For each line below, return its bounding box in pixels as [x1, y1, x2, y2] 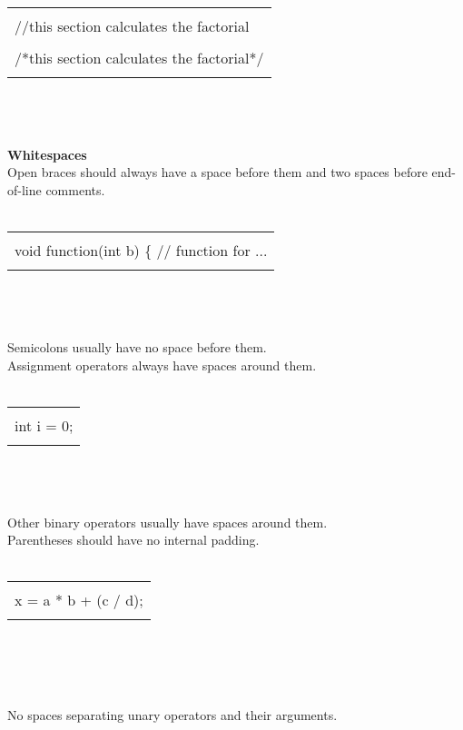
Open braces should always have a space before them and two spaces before [7, 163, 428, 182]
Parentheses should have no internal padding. [7, 530, 260, 549]
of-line [7, 180, 42, 199]
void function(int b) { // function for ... [15, 240, 268, 261]
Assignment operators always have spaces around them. [7, 355, 317, 374]
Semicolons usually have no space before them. [7, 337, 267, 356]
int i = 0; [15, 414, 74, 436]
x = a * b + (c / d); [15, 589, 143, 611]
